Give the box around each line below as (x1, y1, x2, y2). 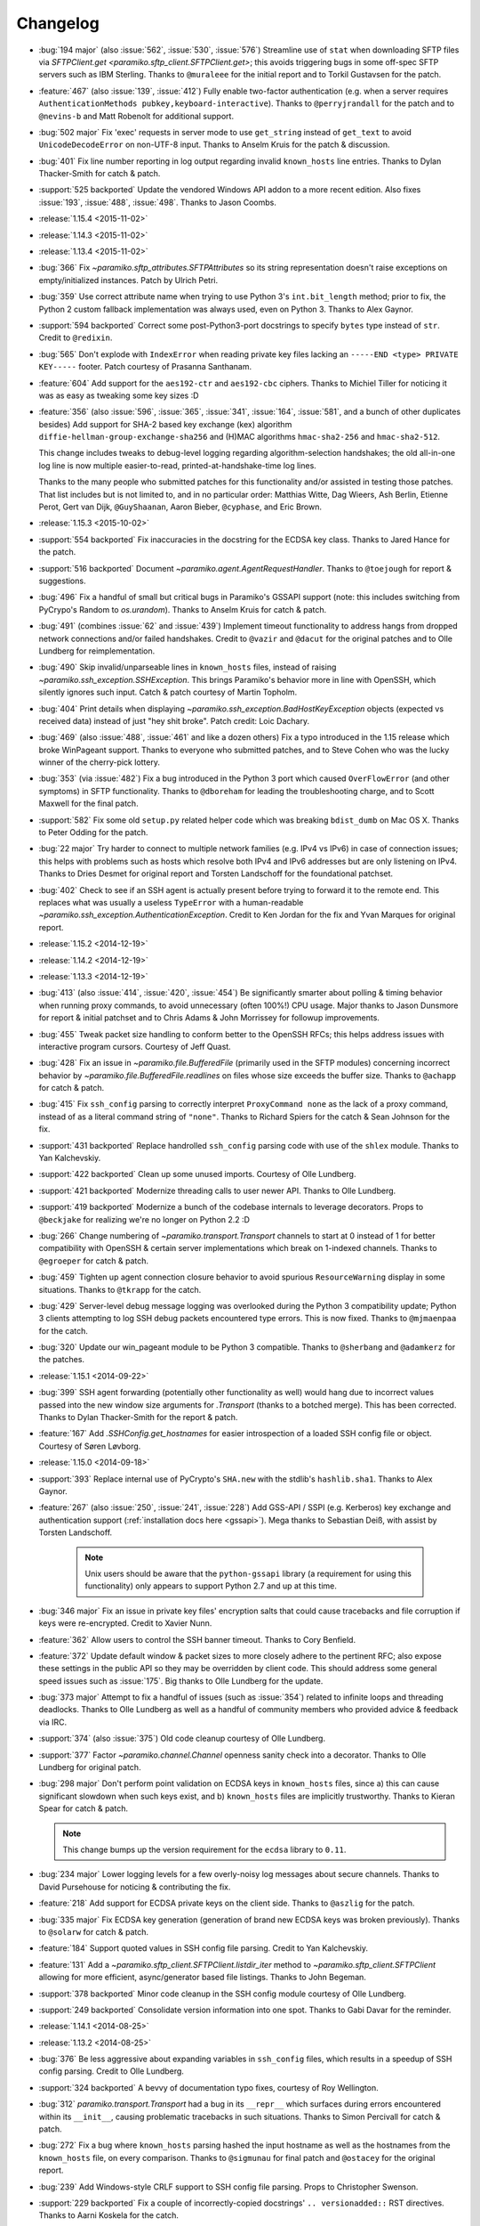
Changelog (16, 13, 100, 33)
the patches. (38, 1354, 84, 1365)
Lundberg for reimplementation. (38, 646, 156, 656)
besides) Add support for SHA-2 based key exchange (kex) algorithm (38, 418, 292, 429)
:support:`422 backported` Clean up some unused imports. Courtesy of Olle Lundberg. (38, 1169, 356, 1180)
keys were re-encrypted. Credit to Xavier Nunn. (38, 1618, 212, 1629)
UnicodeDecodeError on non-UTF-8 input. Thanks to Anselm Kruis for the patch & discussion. (38, 139, 390, 150)
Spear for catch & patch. (38, 1803, 129, 1814)
